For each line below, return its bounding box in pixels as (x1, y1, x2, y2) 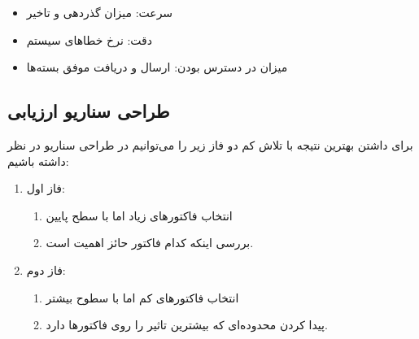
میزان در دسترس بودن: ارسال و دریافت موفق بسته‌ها (26, 59, 288, 76)
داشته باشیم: (7, 152, 69, 169)
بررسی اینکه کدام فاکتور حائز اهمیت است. (46, 234, 254, 251)
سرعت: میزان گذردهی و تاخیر (26, 4, 173, 20)
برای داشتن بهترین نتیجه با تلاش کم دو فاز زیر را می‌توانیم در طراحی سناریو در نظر (7, 136, 413, 153)
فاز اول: (26, 180, 65, 197)
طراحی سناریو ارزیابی (7, 98, 170, 124)
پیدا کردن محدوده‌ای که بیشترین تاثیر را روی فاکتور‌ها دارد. (46, 316, 328, 333)
